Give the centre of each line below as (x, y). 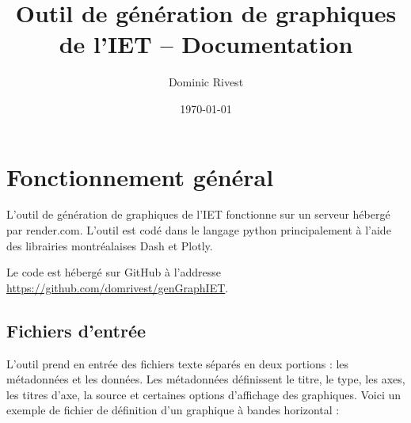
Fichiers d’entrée (76, 330)
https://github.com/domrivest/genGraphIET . (118, 287)
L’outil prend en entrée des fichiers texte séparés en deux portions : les (178, 363)
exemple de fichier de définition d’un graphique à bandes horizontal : (173, 410)
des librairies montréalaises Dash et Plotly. (110, 245)
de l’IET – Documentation (206, 44)
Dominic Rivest (206, 82)
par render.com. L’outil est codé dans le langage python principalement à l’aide (199, 230)
